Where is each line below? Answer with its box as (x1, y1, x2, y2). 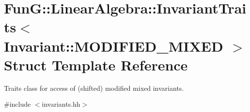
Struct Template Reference (4, 55, 188, 74)
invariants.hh (42, 99, 80, 109)
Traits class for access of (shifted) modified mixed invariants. (4, 83, 184, 93)
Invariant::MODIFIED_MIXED (4, 36, 223, 56)
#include (4, 99, 31, 109)
